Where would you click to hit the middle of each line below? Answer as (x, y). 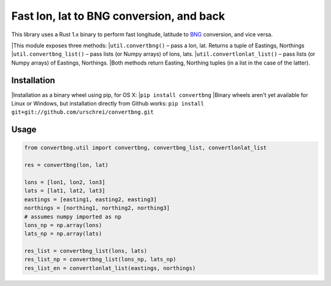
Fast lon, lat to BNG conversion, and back (118, 16)
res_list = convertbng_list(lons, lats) (86, 251)
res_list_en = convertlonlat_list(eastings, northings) (110, 268)
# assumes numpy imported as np (73, 217)
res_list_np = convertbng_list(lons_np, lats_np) (100, 260)
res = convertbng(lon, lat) (66, 165)
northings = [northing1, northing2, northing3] (97, 208)
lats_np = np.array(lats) (63, 234)
